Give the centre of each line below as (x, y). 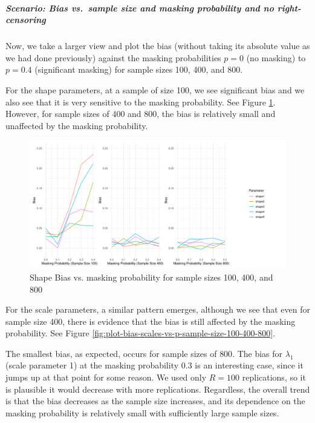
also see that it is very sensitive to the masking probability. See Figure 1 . (141, 102)
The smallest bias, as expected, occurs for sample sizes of (111, 353)
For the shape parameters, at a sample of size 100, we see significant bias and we (155, 89)
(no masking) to (276, 57)
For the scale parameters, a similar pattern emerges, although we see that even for (158, 309)
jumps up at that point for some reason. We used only (106, 377)
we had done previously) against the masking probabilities (113, 57)
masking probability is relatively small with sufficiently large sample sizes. (142, 412)
